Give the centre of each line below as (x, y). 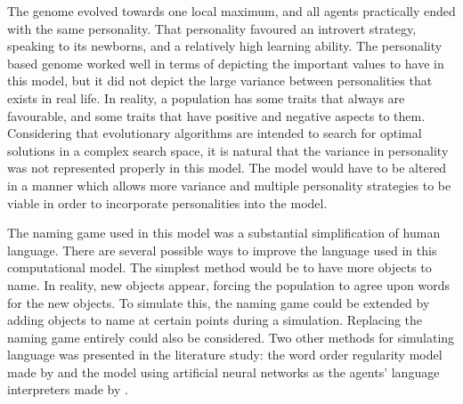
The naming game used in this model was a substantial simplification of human (224, 233)
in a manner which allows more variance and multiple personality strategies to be (229, 185)
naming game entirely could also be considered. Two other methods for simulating (231, 337)
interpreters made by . (68, 389)
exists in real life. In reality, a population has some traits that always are (206, 97)
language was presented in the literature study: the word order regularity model (225, 355)
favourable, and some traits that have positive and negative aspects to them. (216, 115)
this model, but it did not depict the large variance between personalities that (220, 81)
